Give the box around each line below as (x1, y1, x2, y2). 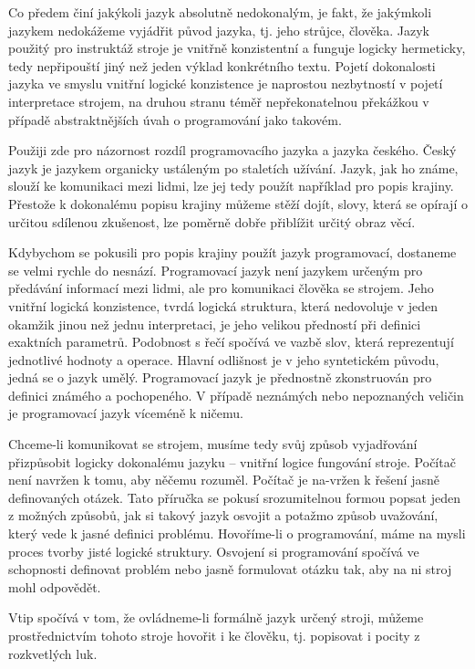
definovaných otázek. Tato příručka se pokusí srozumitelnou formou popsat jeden (8, 487, 460, 507)
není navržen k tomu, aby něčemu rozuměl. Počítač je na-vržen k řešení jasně (8, 470, 439, 489)
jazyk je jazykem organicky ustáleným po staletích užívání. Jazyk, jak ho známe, (8, 158, 459, 177)
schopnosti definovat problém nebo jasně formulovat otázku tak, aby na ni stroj (8, 559, 452, 579)
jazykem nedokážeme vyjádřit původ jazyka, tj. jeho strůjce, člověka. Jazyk (8, 20, 429, 39)
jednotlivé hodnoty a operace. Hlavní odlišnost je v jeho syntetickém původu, (8, 350, 439, 369)
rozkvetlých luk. (8, 643, 98, 663)
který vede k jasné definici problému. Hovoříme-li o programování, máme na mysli (8, 524, 466, 543)
